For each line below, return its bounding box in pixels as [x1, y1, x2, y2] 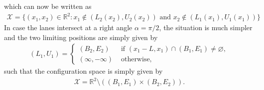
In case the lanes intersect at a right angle [4, 22, 132, 33]
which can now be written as [4, 1, 92, 11]
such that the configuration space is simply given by [4, 66, 163, 76]
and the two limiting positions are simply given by [4, 32, 158, 42]
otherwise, [121, 55, 152, 63]
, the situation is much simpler [159, 22, 253, 33]
